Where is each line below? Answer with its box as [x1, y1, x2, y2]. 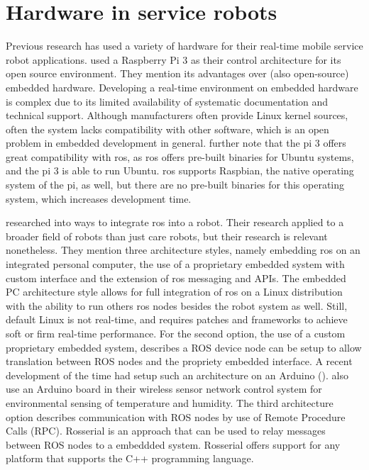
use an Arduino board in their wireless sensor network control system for [6, 381, 322, 396]
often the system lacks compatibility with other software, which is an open [6, 121, 329, 136]
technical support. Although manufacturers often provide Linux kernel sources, [6, 108, 348, 123]
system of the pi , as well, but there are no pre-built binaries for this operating [6, 177, 345, 192]
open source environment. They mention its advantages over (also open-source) [6, 66, 349, 81]
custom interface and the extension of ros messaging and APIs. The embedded [6, 270, 346, 285]
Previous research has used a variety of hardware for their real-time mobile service [6, 38, 363, 53]
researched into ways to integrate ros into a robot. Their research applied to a [6, 215, 344, 230]
